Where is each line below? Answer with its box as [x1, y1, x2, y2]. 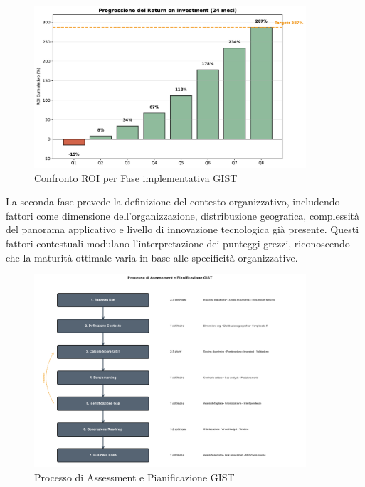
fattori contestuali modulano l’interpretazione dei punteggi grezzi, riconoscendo [6, 236, 350, 251]
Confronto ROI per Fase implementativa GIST [34, 170, 238, 185]
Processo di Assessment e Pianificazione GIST [34, 470, 235, 485]
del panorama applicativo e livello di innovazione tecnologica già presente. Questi [6, 222, 359, 237]
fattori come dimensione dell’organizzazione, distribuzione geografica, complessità [6, 208, 360, 223]
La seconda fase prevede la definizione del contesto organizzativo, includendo [6, 194, 340, 209]
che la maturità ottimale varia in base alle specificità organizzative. [6, 250, 298, 264]
